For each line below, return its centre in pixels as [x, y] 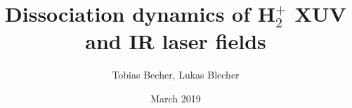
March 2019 [176, 98]
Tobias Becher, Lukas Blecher [176, 75]
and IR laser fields [176, 41]
